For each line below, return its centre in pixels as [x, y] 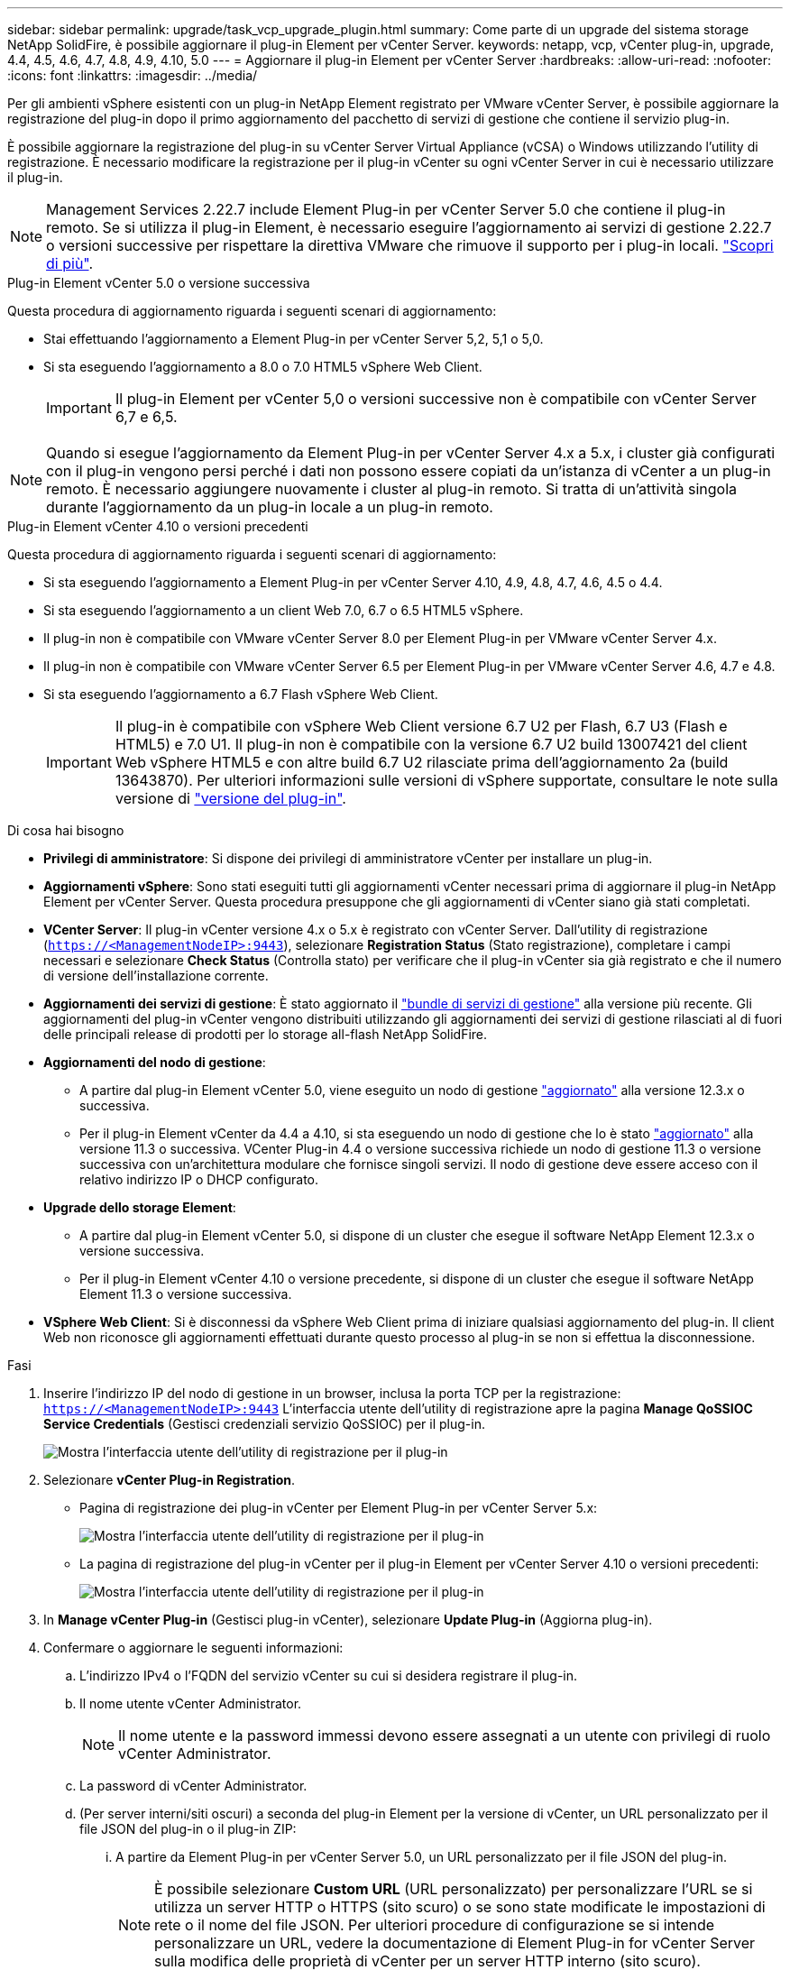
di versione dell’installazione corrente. [156, 976]
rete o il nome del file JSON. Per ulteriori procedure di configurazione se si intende [435, 1925]
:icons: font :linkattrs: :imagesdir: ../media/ [133, 75]
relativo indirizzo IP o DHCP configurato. [199, 1179]
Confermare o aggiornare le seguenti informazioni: [193, 1648]
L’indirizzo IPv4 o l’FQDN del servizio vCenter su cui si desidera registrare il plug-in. [329, 1675]
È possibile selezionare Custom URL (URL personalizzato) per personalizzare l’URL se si [454, 1889]
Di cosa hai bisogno [66, 830]
